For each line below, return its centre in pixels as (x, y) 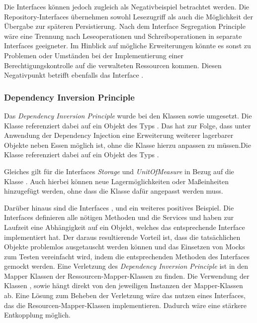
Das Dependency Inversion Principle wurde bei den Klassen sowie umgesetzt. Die (128, 115)
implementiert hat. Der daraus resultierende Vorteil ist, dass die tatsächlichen (122, 237)
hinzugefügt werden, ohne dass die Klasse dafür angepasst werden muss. (114, 191)
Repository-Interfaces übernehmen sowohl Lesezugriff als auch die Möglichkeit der (129, 16)
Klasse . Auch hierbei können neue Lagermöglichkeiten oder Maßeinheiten (116, 181)
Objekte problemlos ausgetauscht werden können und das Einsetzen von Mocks (125, 247)
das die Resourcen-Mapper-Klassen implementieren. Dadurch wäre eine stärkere (125, 305)
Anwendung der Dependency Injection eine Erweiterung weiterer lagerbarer (119, 135)
